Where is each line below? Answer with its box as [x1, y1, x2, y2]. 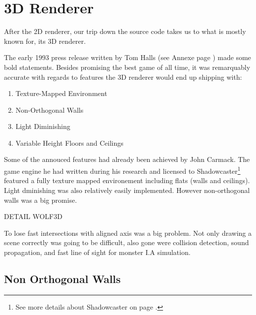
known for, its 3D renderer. [4, 35, 86, 46]
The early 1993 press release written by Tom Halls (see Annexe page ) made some [4, 52, 251, 63]
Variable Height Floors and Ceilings [15, 137, 124, 148]
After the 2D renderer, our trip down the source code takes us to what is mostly [4, 26, 246, 36]
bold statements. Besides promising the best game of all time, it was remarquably [4, 62, 251, 72]
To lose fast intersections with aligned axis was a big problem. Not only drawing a [4, 227, 252, 238]
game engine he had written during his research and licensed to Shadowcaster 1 [4, 164, 241, 176]
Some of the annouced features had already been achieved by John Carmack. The [4, 154, 250, 164]
